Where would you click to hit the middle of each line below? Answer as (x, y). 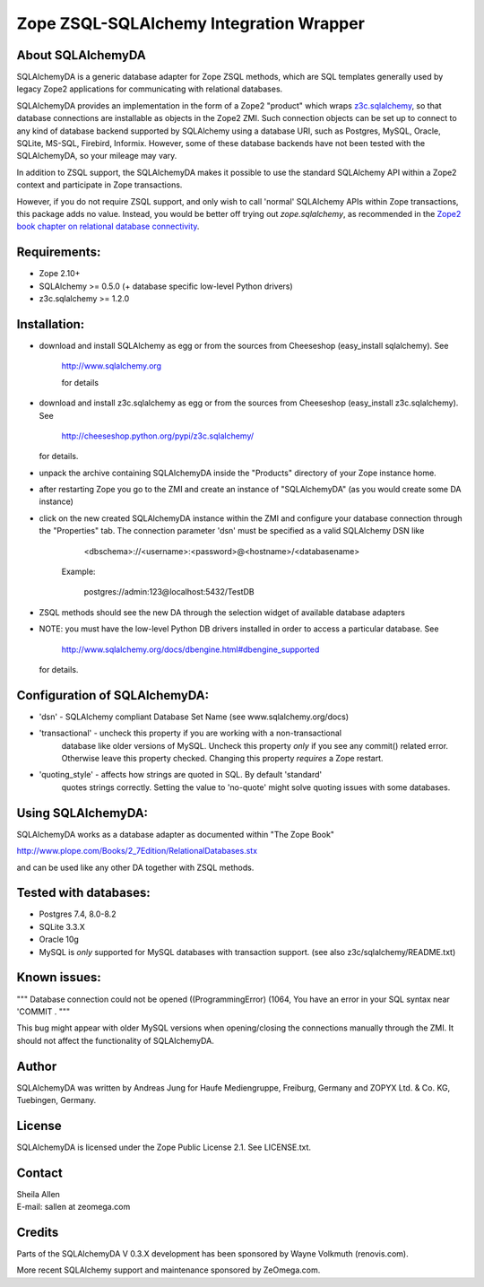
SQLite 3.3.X (62, 926)
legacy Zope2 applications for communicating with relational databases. (150, 89)
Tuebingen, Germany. (56, 1100)
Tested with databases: (84, 893)
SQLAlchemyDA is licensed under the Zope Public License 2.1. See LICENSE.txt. (164, 1147)
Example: (78, 572)
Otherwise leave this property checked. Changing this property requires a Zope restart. (223, 759)
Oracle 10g (59, 939)
